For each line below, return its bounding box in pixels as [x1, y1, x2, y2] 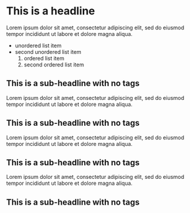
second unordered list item [14, 48, 82, 55]
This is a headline [6, 4, 95, 18]
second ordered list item [23, 61, 85, 68]
